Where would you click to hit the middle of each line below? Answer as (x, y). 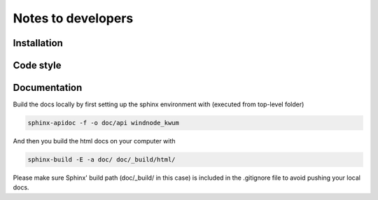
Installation (38, 43)
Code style (37, 65)
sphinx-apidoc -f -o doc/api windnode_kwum (104, 123)
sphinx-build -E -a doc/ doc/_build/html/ (101, 160)
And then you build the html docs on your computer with (94, 141)
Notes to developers (73, 18)
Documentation (48, 88)
